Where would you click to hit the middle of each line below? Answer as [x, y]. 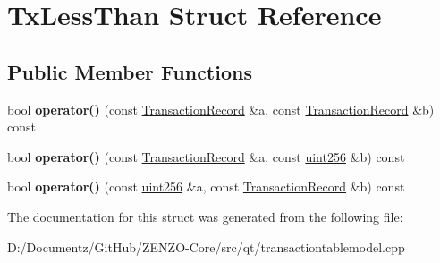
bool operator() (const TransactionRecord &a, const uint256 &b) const [206, 156]
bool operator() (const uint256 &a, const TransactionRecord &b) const [206, 187]
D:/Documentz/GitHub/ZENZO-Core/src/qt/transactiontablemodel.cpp [206, 246]
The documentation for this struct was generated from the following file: [205, 216]
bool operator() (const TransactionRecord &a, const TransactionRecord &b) [221, 109]
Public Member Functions [130, 71]
